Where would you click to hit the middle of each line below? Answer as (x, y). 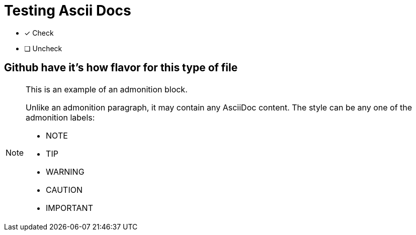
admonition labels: (60, 117)
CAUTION (64, 190)
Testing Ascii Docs (68, 11)
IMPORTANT (69, 208)
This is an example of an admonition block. (107, 89)
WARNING (65, 171)
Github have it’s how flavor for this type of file (121, 68)
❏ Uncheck (43, 48)
